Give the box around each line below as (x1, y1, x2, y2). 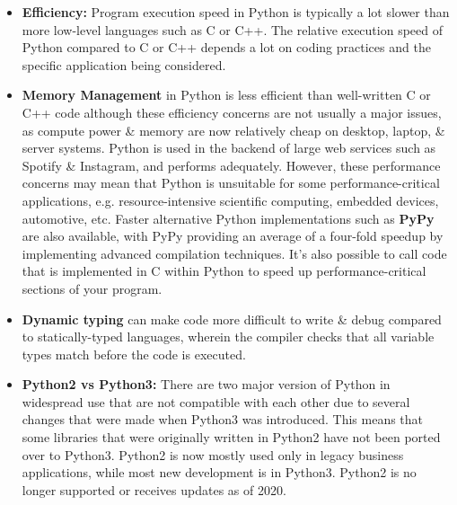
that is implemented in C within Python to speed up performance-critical (22, 261, 426, 280)
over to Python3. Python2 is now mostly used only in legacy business (22, 445, 404, 464)
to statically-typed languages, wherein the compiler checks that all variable (22, 327, 435, 346)
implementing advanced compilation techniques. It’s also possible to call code (22, 244, 447, 262)
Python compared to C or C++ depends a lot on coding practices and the (22, 38, 431, 57)
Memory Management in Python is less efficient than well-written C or (22, 85, 431, 104)
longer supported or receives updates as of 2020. (22, 480, 286, 499)
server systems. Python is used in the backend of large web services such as (22, 138, 436, 157)
